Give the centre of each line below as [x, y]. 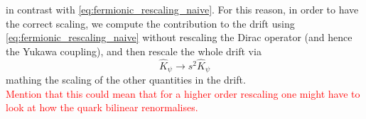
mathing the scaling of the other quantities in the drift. [126, 80]
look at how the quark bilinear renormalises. [102, 107]
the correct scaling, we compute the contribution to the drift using [150, 23]
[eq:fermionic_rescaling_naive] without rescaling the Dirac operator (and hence [179, 37]
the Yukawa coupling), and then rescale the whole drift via [134, 51]
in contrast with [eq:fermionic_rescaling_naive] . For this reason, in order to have [182, 9]
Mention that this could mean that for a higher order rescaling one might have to [183, 93]
